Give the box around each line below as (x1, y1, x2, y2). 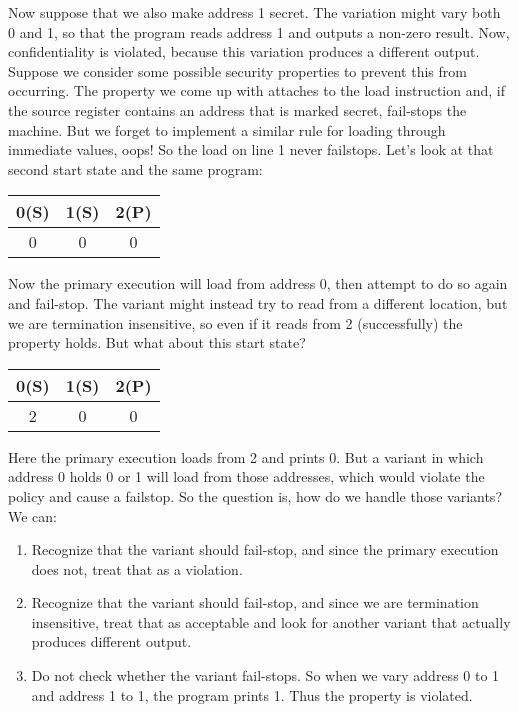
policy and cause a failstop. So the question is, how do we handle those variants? (8, 485, 502, 506)
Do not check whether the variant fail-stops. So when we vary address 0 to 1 (31, 665, 500, 686)
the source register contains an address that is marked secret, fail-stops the (8, 99, 467, 120)
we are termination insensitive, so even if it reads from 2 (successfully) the (8, 312, 463, 333)
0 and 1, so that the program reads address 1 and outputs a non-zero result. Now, (8, 21, 510, 42)
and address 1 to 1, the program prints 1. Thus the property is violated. (31, 684, 473, 705)
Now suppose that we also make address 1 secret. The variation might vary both (8, 2, 501, 22)
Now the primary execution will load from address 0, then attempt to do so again (8, 273, 508, 294)
